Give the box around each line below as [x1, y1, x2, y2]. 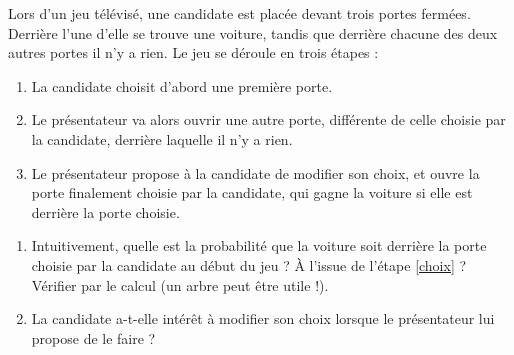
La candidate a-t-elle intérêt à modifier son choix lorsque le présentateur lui [31, 308, 495, 329]
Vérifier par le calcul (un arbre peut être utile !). [31, 274, 329, 295]
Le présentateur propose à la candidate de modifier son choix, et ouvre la [31, 162, 480, 183]
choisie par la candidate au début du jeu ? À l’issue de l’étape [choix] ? [31, 254, 467, 275]
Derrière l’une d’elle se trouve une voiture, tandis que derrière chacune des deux [8, 22, 498, 43]
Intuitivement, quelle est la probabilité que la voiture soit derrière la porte [31, 235, 487, 256]
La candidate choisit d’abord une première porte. [31, 75, 333, 96]
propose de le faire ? [31, 327, 156, 348]
